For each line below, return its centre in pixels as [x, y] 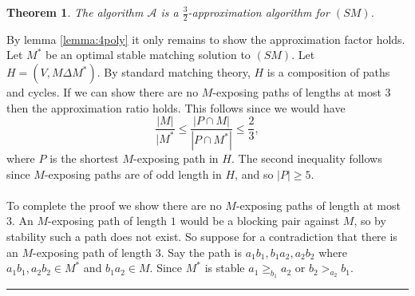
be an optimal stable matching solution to [148, 55]
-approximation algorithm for [259, 12]
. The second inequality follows [306, 158]
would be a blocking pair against [260, 221]
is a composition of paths [328, 72]
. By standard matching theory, [174, 72]
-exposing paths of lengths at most [297, 92]
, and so [254, 174]
